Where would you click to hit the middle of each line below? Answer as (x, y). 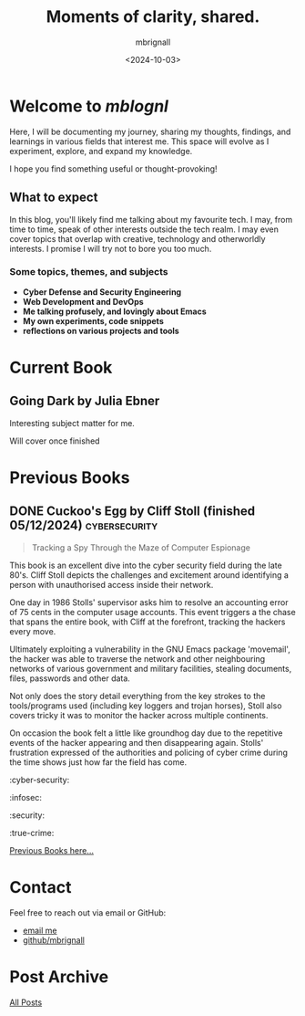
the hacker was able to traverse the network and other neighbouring (137, 658)
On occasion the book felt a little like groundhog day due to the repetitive (146, 733)
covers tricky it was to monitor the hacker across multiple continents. (139, 715)
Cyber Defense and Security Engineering (102, 292)
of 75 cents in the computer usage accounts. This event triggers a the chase (152, 612)
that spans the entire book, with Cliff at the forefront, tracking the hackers (147, 622)
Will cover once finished (55, 441)
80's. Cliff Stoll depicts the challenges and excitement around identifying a (149, 575)
